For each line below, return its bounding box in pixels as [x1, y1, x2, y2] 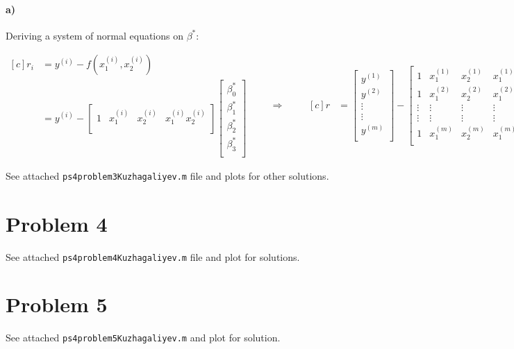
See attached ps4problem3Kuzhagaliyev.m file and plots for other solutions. [6, 168, 329, 182]
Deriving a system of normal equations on [6, 28, 184, 42]
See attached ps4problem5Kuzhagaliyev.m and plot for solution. [6, 330, 281, 345]
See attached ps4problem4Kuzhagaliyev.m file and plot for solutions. [6, 249, 300, 264]
